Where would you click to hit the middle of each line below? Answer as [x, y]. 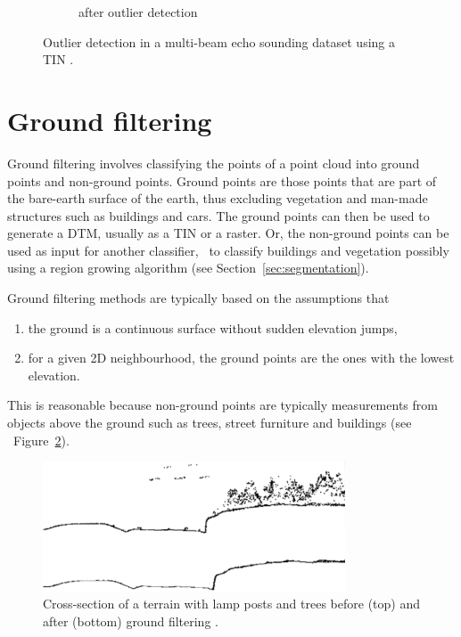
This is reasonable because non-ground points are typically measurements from [222, 405]
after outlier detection [138, 12]
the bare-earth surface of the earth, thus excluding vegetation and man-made [218, 198]
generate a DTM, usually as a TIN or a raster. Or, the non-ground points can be [228, 233]
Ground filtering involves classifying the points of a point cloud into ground [214, 163]
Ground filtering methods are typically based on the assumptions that [198, 298]
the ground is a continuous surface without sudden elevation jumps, [213, 327]
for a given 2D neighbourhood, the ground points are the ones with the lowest [241, 358]
